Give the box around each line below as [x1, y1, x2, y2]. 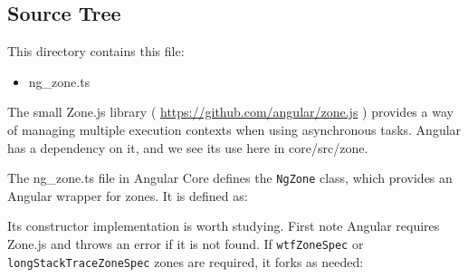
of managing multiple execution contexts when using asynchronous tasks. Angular [7, 119, 462, 138]
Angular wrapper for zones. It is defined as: [7, 186, 248, 205]
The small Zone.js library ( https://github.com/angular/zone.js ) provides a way [7, 102, 454, 121]
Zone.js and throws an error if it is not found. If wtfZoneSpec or [7, 234, 364, 253]
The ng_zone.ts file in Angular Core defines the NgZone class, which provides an [7, 168, 453, 187]
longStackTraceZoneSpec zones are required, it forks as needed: [7, 252, 364, 271]
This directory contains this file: [7, 42, 185, 61]
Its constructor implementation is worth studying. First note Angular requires [7, 216, 440, 235]
